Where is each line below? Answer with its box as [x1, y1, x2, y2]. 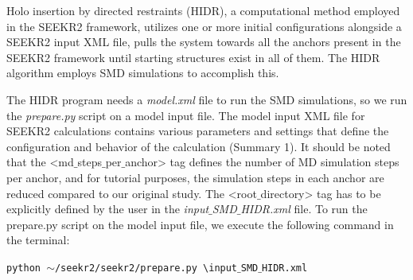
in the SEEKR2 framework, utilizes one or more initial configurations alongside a [6, 17, 402, 34]
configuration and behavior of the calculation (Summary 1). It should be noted [6, 138, 391, 154]
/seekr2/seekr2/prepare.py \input [54, 262, 238, 274]
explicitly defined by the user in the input [6, 200, 209, 217]
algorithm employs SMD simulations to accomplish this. [6, 64, 279, 81]
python [6, 262, 41, 274]
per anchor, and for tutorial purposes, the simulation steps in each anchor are [6, 169, 384, 185]
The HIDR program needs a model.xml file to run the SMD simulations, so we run [6, 91, 407, 107]
